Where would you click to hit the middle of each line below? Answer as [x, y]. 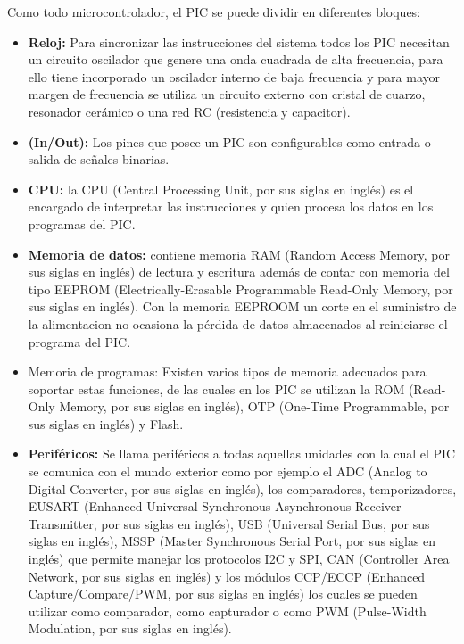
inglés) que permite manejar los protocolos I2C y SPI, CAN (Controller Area [239, 559]
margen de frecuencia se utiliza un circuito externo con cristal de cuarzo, [227, 94]
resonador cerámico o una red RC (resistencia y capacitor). [189, 111]
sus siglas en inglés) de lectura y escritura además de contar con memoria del [239, 272]
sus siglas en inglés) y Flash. [106, 423]
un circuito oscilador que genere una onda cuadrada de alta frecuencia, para [236, 59]
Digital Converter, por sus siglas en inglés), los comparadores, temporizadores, [242, 488]
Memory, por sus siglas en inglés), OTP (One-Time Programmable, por [254, 406]
